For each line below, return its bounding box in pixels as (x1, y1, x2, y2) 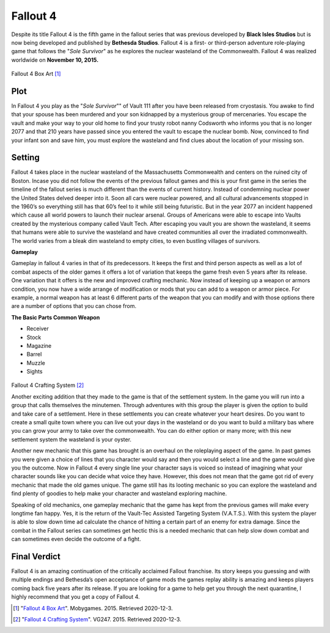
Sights (26, 368, 43, 375)
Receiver (26, 325, 49, 332)
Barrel (26, 351, 42, 358)
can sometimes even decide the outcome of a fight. (11, 536, 141, 543)
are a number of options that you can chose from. (11, 302, 137, 310)
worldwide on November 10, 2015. (11, 56, 99, 64)
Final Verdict (11, 551, 61, 561)
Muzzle (26, 359, 45, 367)
